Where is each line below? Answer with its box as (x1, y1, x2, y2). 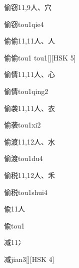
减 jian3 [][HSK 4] (4, 253, 54, 264)
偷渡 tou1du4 (4, 153, 43, 163)
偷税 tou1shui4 (4, 186, 47, 197)
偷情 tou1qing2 (4, 85, 48, 96)
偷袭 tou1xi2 (4, 119, 41, 130)
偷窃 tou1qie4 (4, 18, 44, 29)
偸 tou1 (4, 220, 25, 230)
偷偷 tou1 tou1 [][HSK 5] (4, 52, 76, 62)
